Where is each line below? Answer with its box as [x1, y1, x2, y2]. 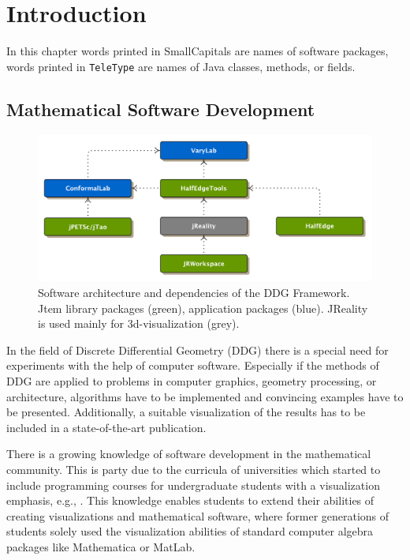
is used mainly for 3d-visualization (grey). [38, 315, 240, 332]
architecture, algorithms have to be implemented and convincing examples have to [6, 388, 404, 404]
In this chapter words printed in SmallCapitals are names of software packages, [6, 43, 389, 59]
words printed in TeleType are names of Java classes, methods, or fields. [6, 58, 356, 74]
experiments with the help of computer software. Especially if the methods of [6, 357, 379, 374]
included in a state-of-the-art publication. [6, 419, 207, 435]
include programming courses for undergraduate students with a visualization [6, 476, 380, 493]
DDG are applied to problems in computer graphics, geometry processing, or [6, 373, 377, 389]
